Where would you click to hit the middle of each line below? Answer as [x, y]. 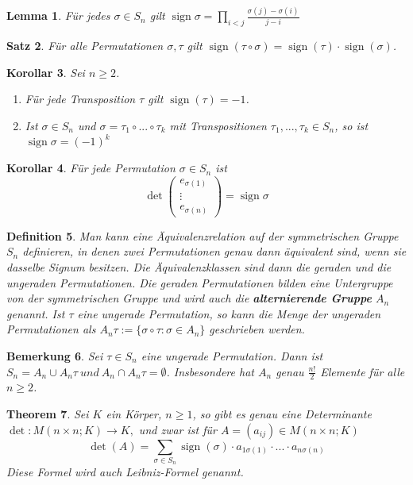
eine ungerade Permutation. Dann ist [232, 356]
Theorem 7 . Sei [48, 414]
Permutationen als [51, 329]
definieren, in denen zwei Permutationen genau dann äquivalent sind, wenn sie [214, 251]
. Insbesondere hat [210, 371]
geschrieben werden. [257, 329]
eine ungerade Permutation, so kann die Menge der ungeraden [229, 313]
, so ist [351, 125]
